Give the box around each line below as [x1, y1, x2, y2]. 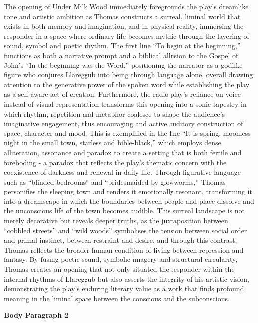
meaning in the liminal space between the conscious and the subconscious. [4, 293, 230, 303]
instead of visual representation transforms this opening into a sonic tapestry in [4, 98, 247, 109]
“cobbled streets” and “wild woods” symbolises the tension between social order [4, 225, 247, 235]
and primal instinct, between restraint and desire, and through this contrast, [4, 235, 237, 245]
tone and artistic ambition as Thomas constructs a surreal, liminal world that [4, 11, 241, 21]
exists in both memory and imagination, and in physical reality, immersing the [4, 21, 244, 31]
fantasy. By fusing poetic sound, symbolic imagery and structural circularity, [4, 254, 238, 264]
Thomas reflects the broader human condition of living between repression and [4, 244, 244, 255]
